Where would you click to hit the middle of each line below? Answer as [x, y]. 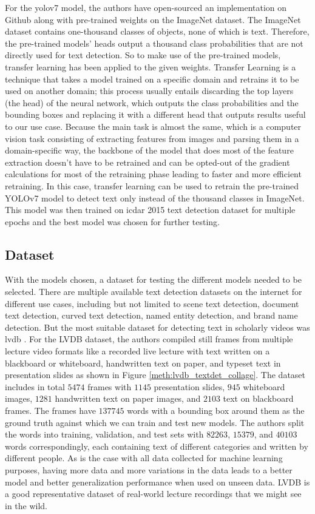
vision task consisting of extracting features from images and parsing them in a [152, 138]
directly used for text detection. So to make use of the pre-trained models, [143, 55]
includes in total [35, 386]
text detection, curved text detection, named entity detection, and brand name [151, 315]
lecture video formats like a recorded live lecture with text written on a [137, 351]
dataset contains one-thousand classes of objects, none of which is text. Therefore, [157, 31]
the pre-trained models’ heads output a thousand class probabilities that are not [154, 43]
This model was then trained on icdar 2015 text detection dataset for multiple [150, 210]
